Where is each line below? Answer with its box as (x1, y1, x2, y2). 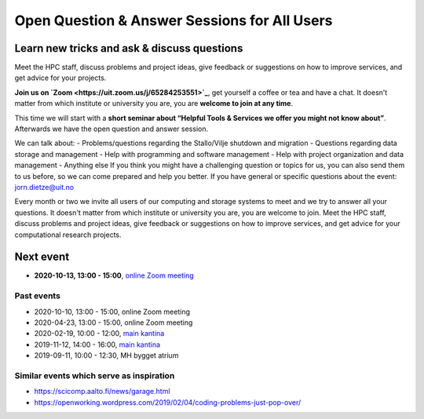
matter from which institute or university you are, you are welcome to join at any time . (14, 99, 294, 108)
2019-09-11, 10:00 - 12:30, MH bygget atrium (34, 351, 179, 360)
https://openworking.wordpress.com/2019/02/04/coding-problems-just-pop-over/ (34, 397, 302, 407)
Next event (14, 250, 70, 264)
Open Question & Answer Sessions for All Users (14, 12, 333, 29)
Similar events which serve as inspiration (14, 370, 175, 381)
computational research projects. (14, 230, 122, 239)
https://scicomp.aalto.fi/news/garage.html (34, 387, 170, 396)
